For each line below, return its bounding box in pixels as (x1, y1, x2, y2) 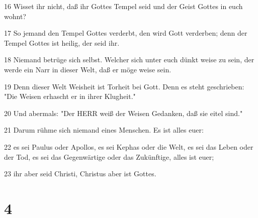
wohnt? (4, 11, 26, 21)
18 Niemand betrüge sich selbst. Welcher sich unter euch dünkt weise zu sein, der (4, 54, 254, 65)
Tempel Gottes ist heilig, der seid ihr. (4, 37, 120, 48)
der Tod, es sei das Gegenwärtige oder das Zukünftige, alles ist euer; (4, 151, 214, 162)
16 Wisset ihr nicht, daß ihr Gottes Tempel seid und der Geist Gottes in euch (4, 1, 243, 11)
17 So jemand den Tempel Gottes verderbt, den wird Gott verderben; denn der (4, 28, 247, 38)
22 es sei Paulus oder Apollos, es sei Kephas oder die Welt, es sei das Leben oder (4, 141, 253, 152)
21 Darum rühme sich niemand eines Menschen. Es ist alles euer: (4, 125, 204, 135)
